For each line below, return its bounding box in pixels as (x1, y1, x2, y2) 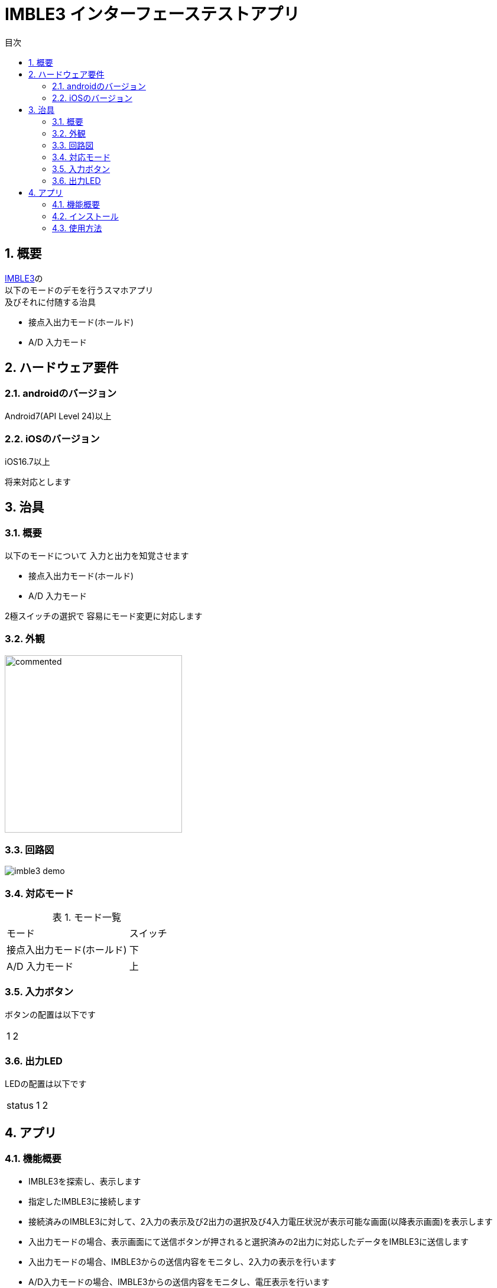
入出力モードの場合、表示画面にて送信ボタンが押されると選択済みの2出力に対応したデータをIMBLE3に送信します (28, 1236, 469, 1247)
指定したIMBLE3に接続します (28, 1196, 141, 1206)
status (7, 1099, 34, 1111)
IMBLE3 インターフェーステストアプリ (5, 4, 300, 24)
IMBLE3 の (5, 273, 43, 283)
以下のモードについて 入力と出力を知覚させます (5, 550, 189, 561)
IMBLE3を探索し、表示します (28, 1176, 141, 1186)
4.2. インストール (52, 211, 119, 221)
